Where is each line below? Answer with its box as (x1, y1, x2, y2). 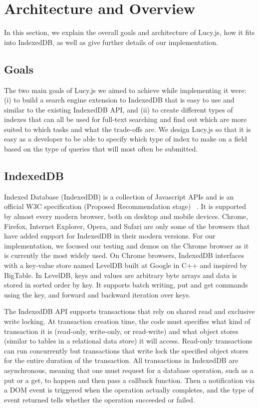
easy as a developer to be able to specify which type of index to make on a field (4, 133, 248, 144)
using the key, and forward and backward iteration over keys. (4, 289, 191, 299)
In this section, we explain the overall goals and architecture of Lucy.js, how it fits (4, 27, 255, 37)
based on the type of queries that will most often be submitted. (4, 143, 198, 154)
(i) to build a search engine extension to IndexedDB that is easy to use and (4, 94, 235, 105)
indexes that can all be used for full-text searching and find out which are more (4, 114, 247, 124)
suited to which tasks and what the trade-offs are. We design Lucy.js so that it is (4, 123, 251, 134)
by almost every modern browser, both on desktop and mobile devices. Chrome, (4, 211, 248, 221)
